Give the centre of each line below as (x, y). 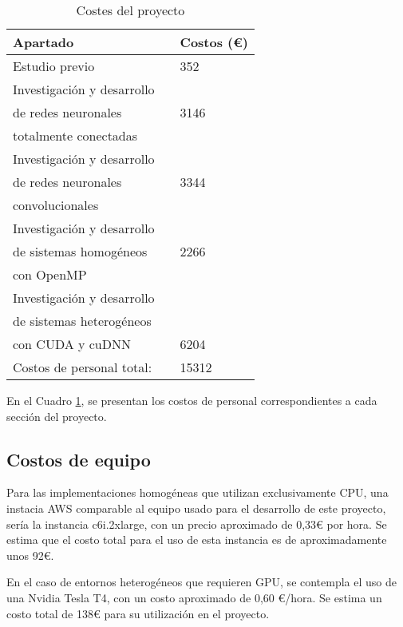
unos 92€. (30, 555)
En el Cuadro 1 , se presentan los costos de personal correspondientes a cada (192, 400)
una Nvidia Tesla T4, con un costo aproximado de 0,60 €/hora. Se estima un (194, 597)
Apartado (43, 42)
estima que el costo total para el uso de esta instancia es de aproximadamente (197, 540)
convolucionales (56, 205)
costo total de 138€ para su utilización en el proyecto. (138, 613)
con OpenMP (50, 274)
